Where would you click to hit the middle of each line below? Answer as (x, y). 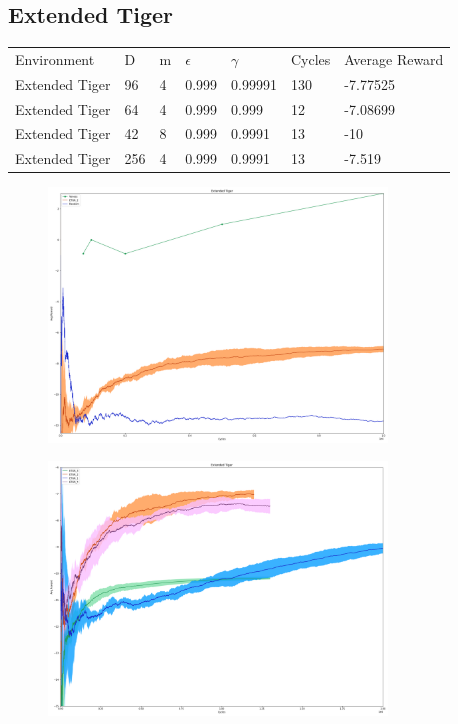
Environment (55, 58)
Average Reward (394, 58)
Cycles (311, 58)
